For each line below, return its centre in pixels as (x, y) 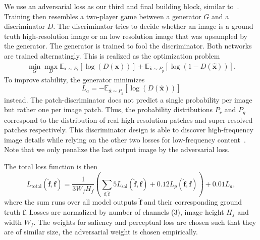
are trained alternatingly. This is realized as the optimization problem (112, 55)
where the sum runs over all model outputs (71, 202)
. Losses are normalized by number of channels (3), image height (124, 212)
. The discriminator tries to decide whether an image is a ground (153, 26)
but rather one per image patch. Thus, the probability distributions (109, 109)
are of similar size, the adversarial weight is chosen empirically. (101, 232)
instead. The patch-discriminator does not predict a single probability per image (128, 99)
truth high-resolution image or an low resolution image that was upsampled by (126, 36)
